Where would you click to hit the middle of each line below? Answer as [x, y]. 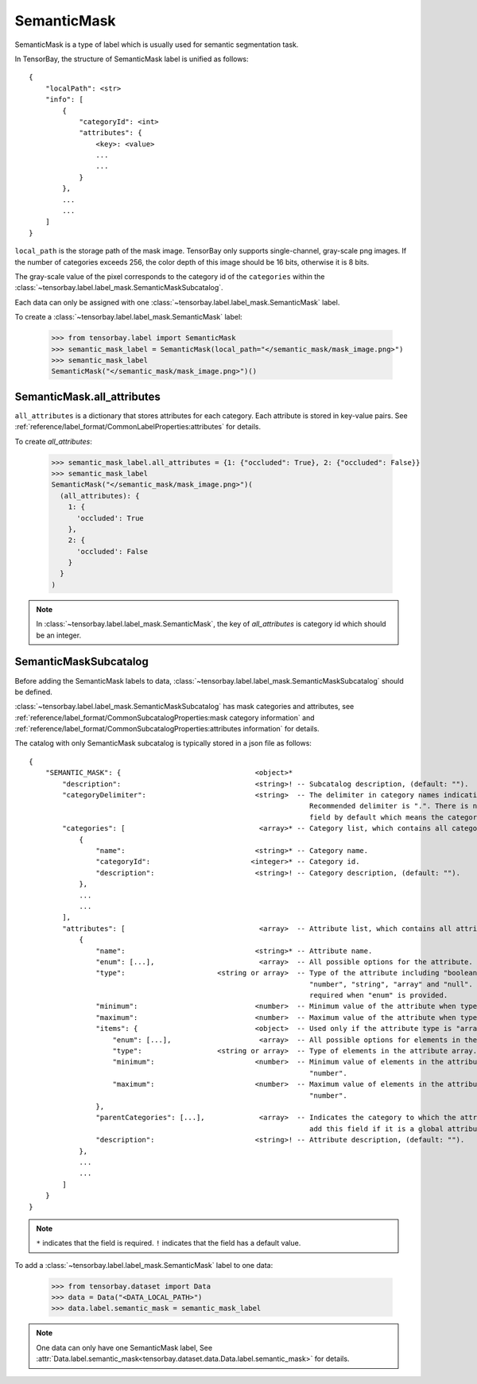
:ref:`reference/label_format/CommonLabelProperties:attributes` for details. [138, 427]
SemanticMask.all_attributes [87, 396]
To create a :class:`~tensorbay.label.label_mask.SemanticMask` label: [128, 317]
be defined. [34, 692]
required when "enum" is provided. [378, 995]
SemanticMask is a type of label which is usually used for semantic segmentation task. [157, 45]
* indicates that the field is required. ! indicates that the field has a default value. [169, 1243]
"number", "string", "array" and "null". [391, 984]
